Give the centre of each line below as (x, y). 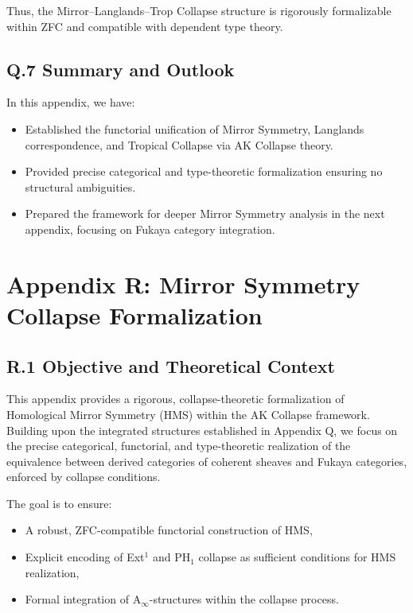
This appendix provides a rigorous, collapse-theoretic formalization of (175, 399)
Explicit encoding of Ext (85, 557)
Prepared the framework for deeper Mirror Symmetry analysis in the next (205, 213)
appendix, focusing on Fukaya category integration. (150, 229)
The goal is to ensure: (59, 503)
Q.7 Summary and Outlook (121, 69)
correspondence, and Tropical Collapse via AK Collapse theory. (179, 144)
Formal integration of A (83, 599)
